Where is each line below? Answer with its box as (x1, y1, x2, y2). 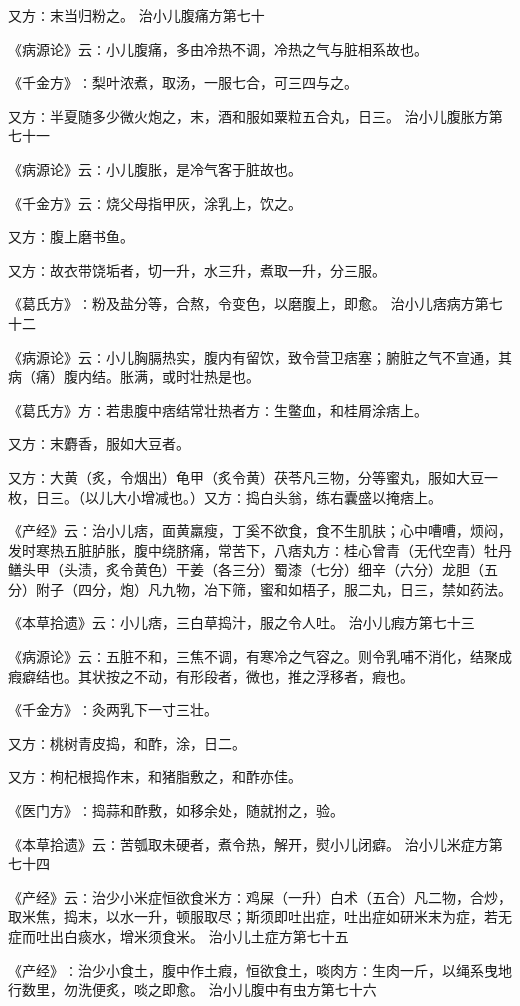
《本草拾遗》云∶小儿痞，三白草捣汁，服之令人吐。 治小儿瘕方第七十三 (8, 612, 475, 633)
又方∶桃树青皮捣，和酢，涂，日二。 (8, 732, 246, 753)
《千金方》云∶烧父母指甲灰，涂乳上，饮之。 (8, 192, 302, 213)
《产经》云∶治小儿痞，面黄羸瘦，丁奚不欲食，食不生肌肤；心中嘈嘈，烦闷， (8, 520, 512, 541)
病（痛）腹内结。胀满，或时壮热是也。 (8, 366, 260, 387)
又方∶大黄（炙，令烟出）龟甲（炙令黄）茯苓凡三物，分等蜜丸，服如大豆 (8, 466, 484, 487)
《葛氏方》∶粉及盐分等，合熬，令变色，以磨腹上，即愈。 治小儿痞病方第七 (8, 293, 503, 314)
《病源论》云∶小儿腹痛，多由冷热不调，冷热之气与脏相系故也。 (8, 38, 428, 59)
